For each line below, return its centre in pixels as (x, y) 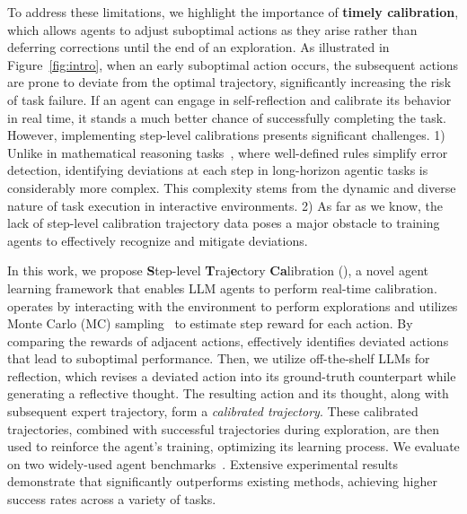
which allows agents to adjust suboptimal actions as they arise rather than (212, 29)
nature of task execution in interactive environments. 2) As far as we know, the (225, 205)
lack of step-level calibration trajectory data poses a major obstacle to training (224, 223)
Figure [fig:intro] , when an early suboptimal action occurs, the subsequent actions (233, 64)
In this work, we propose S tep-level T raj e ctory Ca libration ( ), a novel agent (218, 270)
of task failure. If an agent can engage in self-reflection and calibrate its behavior (229, 99)
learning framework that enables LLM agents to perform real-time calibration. (222, 287)
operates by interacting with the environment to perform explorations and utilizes (233, 305)
